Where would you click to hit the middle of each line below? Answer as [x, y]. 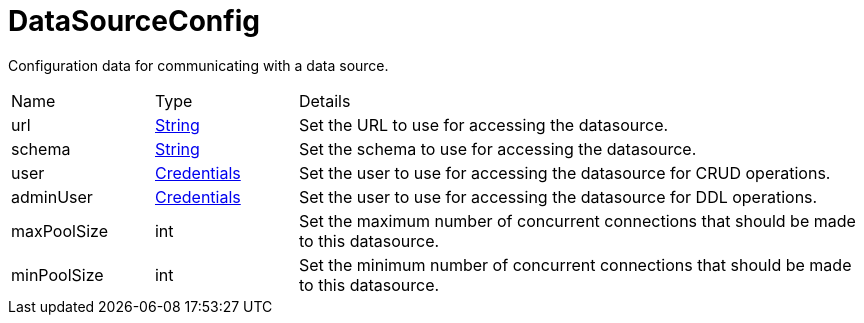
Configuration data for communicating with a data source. [198, 65]
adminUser [52, 196]
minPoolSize [57, 274]
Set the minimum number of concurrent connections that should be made [575, 264]
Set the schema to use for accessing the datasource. [497, 148]
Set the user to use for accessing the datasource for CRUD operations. [564, 172]
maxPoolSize [59, 230]
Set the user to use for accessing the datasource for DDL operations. [558, 196]
